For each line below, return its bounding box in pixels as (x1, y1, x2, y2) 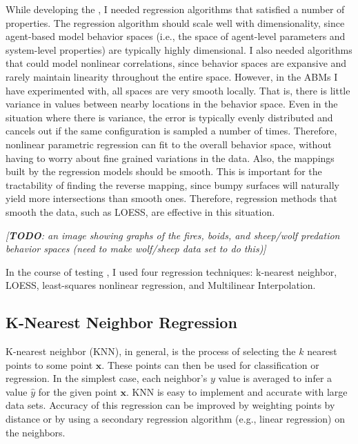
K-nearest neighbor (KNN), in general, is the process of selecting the (6, 344, 296, 359)
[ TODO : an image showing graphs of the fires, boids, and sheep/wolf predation (6, 228, 340, 242)
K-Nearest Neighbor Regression (6, 312, 237, 333)
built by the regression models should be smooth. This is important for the (6, 164, 322, 179)
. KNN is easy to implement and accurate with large (126, 384, 348, 398)
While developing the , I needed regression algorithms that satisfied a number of (6, 2, 345, 16)
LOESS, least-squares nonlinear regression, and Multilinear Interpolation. (6, 278, 316, 292)
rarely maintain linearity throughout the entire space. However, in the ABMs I (6, 69, 338, 83)
